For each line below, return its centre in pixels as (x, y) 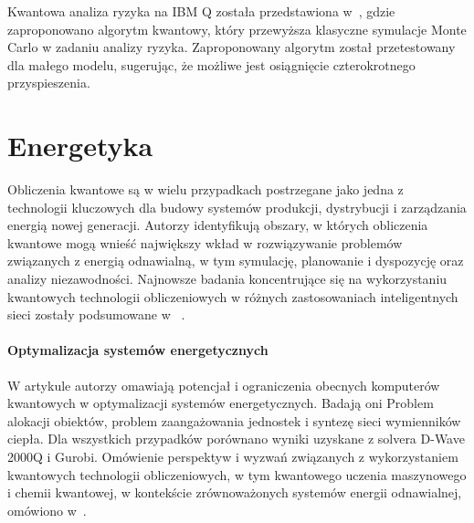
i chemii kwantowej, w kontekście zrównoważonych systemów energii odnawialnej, (235, 492)
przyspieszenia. (49, 83)
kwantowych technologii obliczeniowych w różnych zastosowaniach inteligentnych (233, 296)
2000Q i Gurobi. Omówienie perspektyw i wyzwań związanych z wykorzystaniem (233, 457)
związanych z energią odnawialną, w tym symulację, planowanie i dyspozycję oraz (236, 261)
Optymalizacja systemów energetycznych (138, 350)
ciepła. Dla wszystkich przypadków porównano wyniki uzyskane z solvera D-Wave (236, 439)
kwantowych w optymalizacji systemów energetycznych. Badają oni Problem (221, 403)
